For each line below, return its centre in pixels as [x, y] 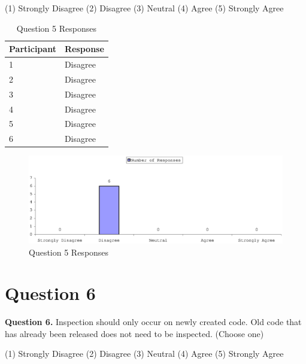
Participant [33, 49]
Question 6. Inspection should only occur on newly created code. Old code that [153, 322]
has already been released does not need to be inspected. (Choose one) [134, 333]
